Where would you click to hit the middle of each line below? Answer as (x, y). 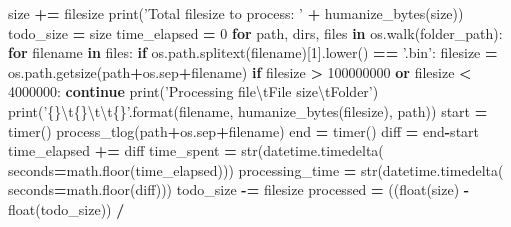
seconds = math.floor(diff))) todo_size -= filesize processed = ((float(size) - (239, 189)
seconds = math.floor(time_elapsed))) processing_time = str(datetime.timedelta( (256, 169)
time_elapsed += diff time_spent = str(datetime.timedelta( (196, 150)
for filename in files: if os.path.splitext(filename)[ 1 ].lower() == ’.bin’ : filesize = (253, 52)
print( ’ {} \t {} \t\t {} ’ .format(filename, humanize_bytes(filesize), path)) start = (248, 110)
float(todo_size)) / (66, 208)
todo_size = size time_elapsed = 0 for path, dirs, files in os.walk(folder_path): (255, 32)
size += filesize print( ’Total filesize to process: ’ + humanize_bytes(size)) (236, 13)
